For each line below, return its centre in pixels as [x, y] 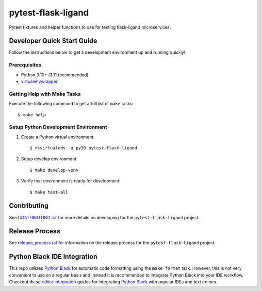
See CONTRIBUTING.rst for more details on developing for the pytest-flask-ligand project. [104, 217]
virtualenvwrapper [40, 81]
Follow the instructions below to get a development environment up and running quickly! [97, 52]
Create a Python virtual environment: [58, 137]
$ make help [32, 115]
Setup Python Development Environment [58, 127]
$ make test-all [49, 192]
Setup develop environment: [49, 159]
